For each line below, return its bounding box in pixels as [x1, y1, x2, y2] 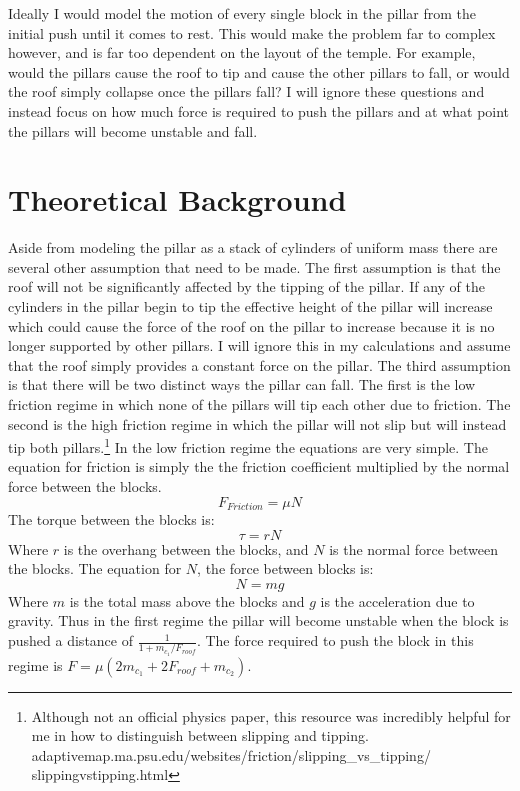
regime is [8, 654, 63, 675]
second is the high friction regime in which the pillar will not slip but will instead [8, 413, 507, 434]
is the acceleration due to [320, 590, 475, 611]
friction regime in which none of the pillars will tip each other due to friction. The [8, 394, 511, 415]
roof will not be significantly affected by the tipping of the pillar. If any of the [8, 276, 485, 297]
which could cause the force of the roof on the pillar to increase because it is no [8, 315, 495, 336]
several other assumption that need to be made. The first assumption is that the [8, 256, 501, 277]
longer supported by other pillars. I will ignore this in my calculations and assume [8, 335, 511, 356]
